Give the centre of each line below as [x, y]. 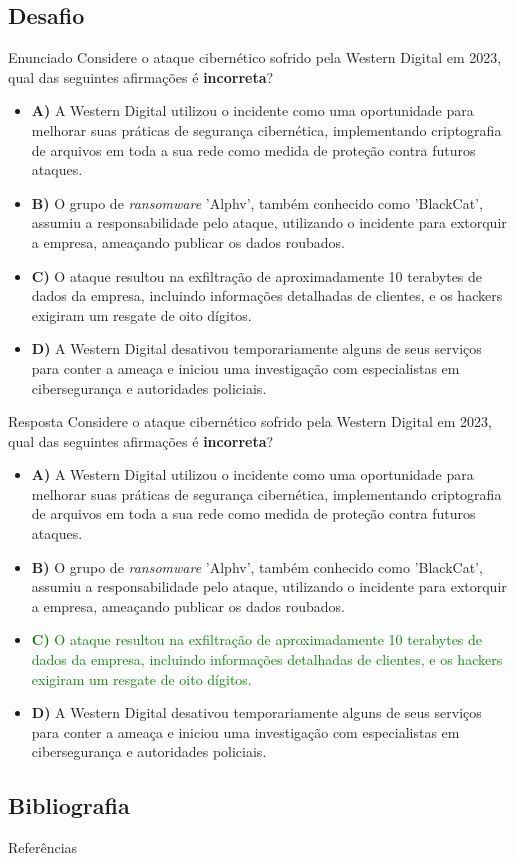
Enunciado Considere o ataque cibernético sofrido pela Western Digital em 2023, [255, 57]
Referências [43, 847]
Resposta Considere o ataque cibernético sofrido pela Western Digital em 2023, [250, 421]
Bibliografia [69, 805]
